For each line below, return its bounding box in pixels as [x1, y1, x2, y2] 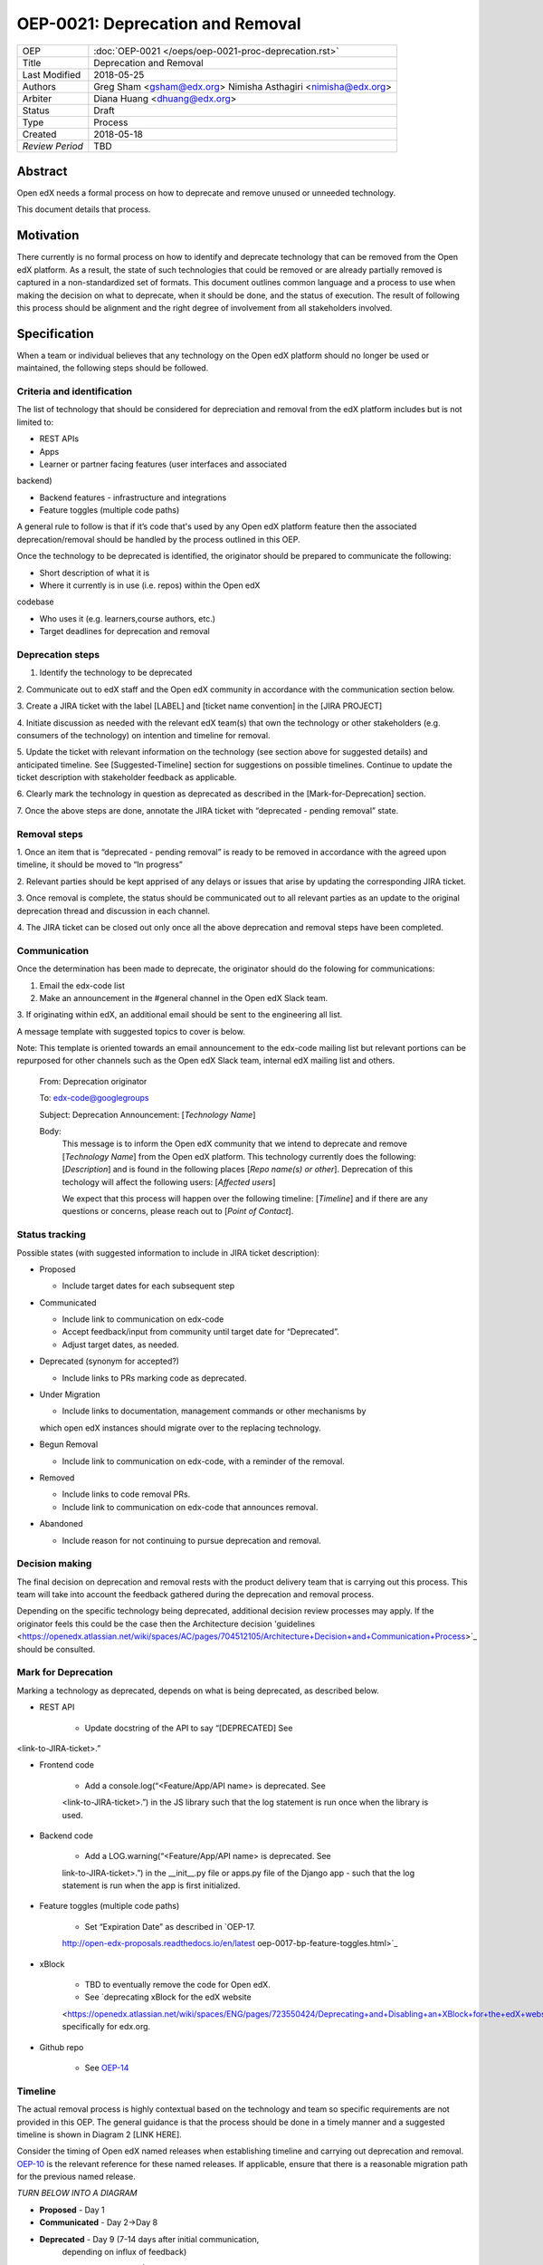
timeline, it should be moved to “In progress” [16, 859, 183, 870]
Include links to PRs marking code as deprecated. [62, 1373, 247, 1383]
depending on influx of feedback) [62, 2247, 187, 2258]
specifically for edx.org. [62, 2021, 151, 2032]
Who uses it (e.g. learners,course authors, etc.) [39, 612, 216, 624]
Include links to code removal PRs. [62, 1489, 191, 1499]
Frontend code [39, 1759, 95, 1770]
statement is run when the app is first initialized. [62, 1880, 241, 1891]
